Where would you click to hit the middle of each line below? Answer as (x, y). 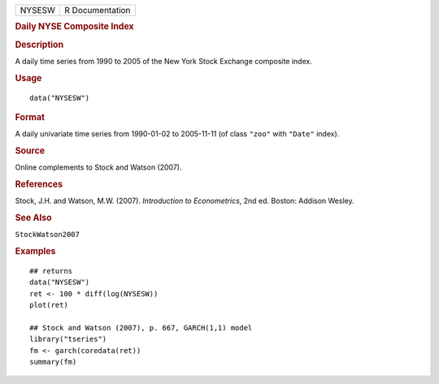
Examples (35, 252)
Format (30, 117)
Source (30, 151)
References (39, 184)
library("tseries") (68, 339)
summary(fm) (53, 362)
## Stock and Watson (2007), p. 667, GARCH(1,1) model (141, 328)
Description (39, 45)
